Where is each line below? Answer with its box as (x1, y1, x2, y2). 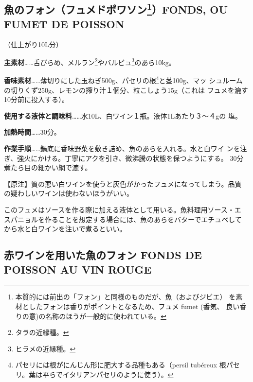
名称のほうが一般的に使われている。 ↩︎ (45, 311, 166, 321)
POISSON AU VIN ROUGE (4, 261, 152, 277)
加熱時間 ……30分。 (4, 127, 61, 137)
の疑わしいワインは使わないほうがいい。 (4, 188, 133, 198)
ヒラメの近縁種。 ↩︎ (15, 343, 76, 353)
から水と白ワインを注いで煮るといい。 (4, 224, 126, 234)
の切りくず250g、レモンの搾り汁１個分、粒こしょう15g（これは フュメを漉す (4, 85, 248, 95)
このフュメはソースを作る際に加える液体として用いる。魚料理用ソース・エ (4, 205, 241, 215)
